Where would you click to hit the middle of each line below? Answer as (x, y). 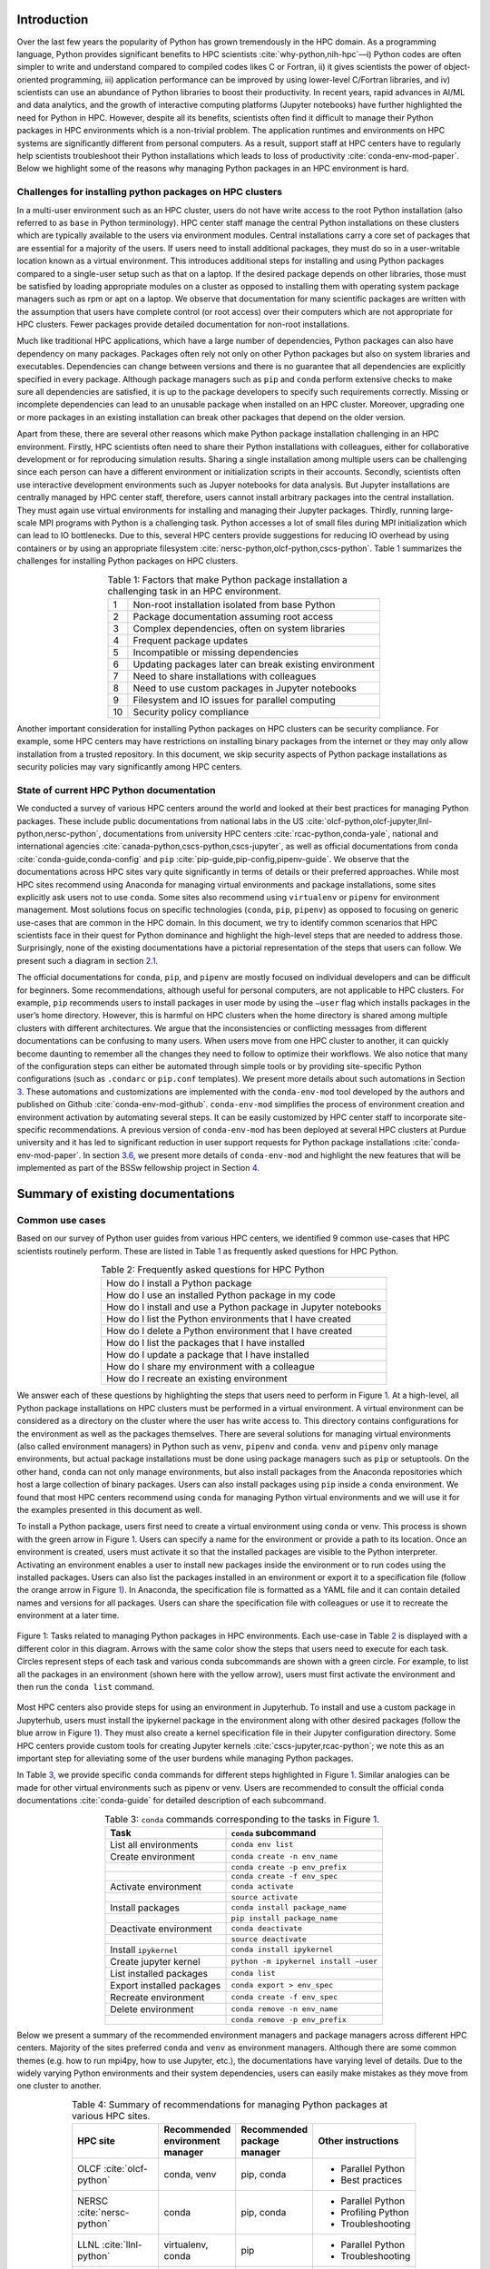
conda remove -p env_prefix (289, 2019)
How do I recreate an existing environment (196, 1379)
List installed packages (159, 1973)
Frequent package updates (191, 640)
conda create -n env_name (284, 1856)
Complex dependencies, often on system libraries (239, 628)
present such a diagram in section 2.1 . (88, 960)
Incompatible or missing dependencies (216, 652)
